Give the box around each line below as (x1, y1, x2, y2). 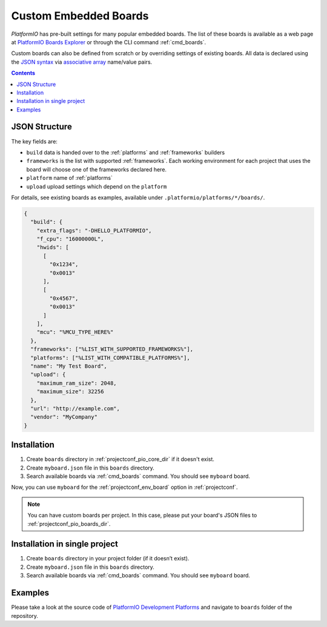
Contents (11, 70, 36, 77)
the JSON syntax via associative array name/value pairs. (11, 58, 153, 65)
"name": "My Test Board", (30, 362, 107, 370)
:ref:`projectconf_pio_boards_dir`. (27, 520, 111, 527)
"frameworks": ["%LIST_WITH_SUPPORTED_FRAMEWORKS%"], (30, 346, 194, 353)
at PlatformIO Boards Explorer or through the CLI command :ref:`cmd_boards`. (11, 38, 206, 45)
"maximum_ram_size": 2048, (36, 379, 117, 386)
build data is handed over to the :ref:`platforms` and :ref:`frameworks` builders (26, 148, 225, 156)
